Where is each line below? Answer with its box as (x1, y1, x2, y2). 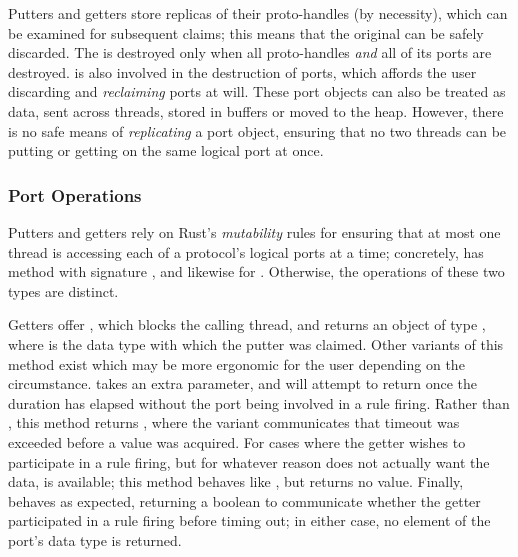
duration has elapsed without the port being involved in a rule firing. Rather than (8, 392, 510, 413)
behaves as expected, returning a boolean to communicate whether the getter (8, 490, 481, 511)
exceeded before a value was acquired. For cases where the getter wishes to (8, 431, 466, 452)
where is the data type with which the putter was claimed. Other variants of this (8, 333, 504, 354)
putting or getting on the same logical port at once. (8, 140, 324, 161)
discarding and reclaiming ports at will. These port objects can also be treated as (8, 81, 506, 102)
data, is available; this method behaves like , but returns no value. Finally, (8, 471, 464, 492)
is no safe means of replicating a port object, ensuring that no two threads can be (8, 120, 507, 141)
